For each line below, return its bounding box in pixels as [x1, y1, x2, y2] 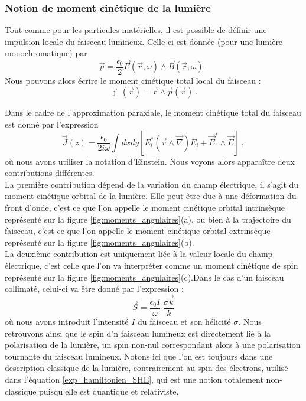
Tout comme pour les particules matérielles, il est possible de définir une [5, 24, 267, 36]
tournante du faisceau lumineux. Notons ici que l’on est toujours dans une [5, 350, 273, 362]
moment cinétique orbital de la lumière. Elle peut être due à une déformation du [5, 190, 297, 202]
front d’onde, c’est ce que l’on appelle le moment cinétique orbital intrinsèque [5, 201, 285, 213]
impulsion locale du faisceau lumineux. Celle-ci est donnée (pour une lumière [5, 35, 283, 47]
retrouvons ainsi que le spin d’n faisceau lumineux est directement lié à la [5, 327, 271, 339]
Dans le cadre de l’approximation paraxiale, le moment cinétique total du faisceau [5, 106, 301, 119]
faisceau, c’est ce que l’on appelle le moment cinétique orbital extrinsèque [5, 224, 271, 237]
